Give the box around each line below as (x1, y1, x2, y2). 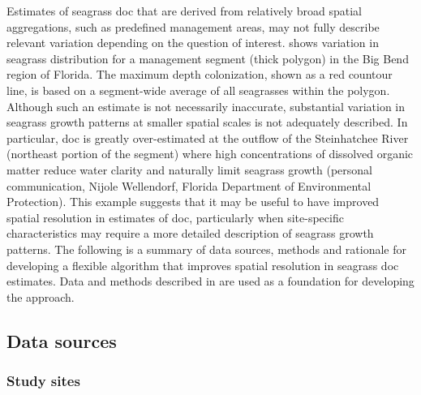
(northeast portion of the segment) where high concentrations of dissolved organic (6, 145, 414, 162)
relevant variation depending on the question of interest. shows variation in (6, 34, 379, 51)
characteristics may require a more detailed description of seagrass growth (6, 225, 374, 242)
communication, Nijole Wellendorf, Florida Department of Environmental (6, 177, 372, 194)
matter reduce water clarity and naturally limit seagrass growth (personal (6, 161, 372, 178)
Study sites (6, 370, 80, 390)
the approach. (6, 288, 75, 305)
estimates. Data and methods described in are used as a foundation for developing (6, 273, 415, 290)
